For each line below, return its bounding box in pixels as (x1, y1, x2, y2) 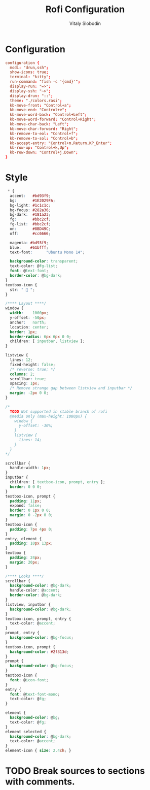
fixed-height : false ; (10, 362, 56, 367)
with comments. (5, 776, 75, 787)
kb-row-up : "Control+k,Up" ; (10, 145, 69, 150)
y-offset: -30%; (18, 423, 53, 429)
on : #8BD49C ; (10, 226, 51, 232)
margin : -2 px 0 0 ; (10, 390, 49, 396)
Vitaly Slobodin (69, 20, 101, 26)
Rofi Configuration (45, 4, 125, 15)
